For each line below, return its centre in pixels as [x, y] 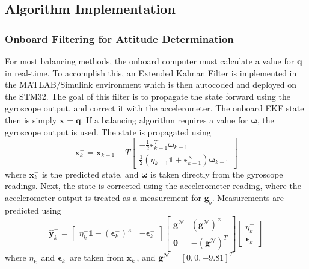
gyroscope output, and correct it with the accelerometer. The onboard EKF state [154, 108]
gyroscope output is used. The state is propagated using [108, 131]
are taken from [96, 257]
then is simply [31, 119]
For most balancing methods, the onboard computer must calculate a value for [150, 61]
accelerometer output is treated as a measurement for [103, 197]
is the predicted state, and [90, 174]
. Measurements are [248, 197]
